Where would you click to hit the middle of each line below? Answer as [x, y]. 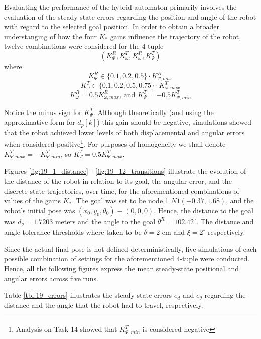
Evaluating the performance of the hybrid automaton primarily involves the [120, 7]
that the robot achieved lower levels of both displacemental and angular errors [124, 132]
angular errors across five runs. [51, 278]
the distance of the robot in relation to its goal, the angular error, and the [118, 181]
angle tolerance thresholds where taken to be [73, 232]
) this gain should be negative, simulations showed [174, 122]
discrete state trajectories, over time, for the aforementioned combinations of [122, 191]
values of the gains [32, 201]
